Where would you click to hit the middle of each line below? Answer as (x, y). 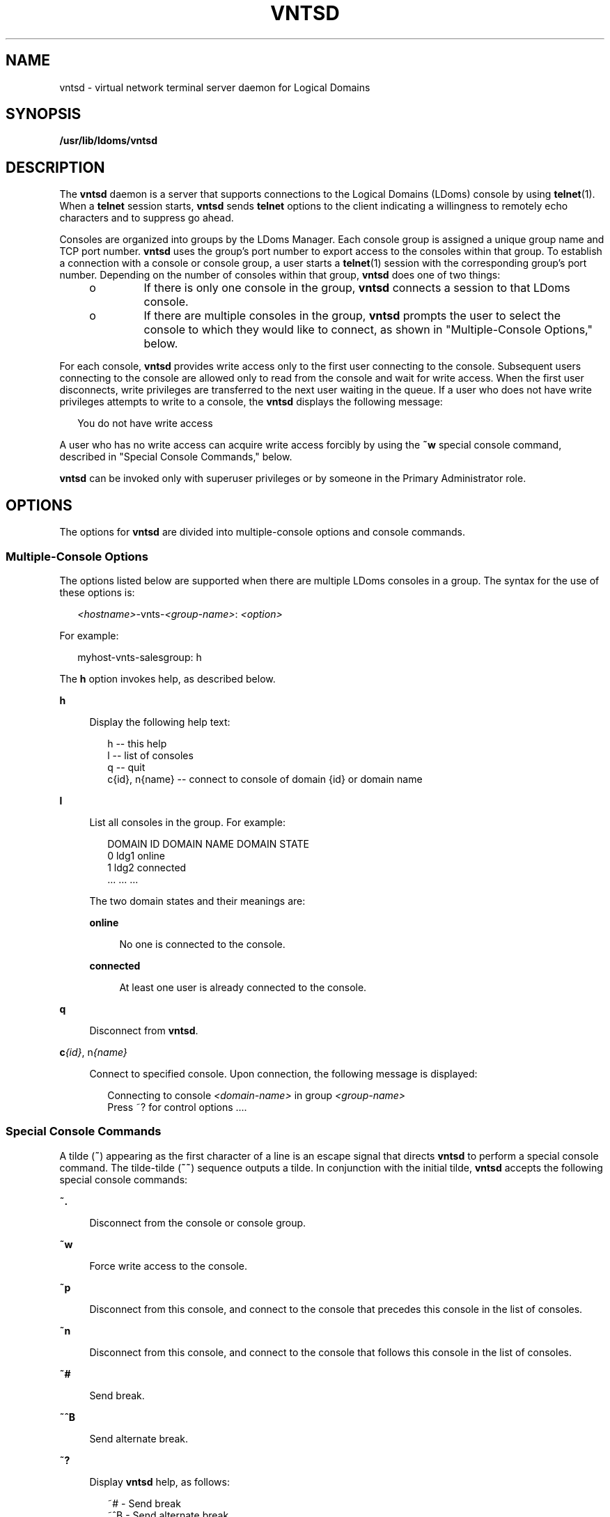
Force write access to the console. (168, 1266)
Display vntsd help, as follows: (159, 1481)
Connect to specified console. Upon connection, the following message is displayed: (283, 1073)
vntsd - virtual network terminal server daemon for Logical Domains (215, 87)
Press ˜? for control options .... (177, 1107)
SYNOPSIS (44, 114)
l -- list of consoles (150, 755)
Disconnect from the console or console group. (198, 1222)
